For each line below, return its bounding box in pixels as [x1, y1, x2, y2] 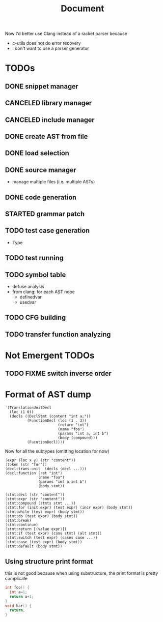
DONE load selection [5, 149, 70, 157]
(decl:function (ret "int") [5, 471, 63, 476]
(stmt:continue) [5, 522, 38, 528]
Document [60, 3, 105, 14]
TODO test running [5, 254, 64, 262]
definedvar [19, 294, 42, 300]
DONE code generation [5, 193, 77, 202]
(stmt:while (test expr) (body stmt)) [5, 509, 84, 514]
